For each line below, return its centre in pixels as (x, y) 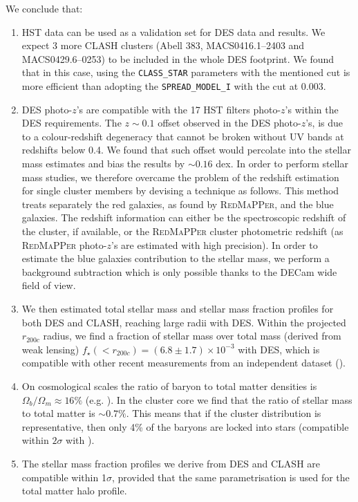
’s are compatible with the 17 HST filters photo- (179, 109)
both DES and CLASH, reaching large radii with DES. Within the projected (184, 322)
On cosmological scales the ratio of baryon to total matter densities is (169, 385)
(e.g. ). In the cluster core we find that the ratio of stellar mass (219, 399)
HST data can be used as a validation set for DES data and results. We (173, 31)
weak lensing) (50, 349)
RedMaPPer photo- (64, 244)
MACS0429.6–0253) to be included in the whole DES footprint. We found (178, 58)
